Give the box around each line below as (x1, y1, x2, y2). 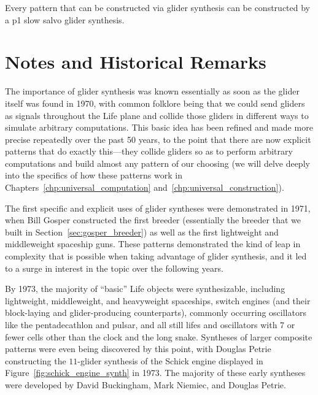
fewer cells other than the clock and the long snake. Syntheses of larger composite (5, 330, 312, 343)
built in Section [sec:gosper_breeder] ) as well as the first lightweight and (5, 225, 279, 238)
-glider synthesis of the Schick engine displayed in (77, 354, 263, 367)
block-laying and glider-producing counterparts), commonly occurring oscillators (5, 306, 306, 319)
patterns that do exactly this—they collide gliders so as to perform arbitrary (5, 145, 293, 158)
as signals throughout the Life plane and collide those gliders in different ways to (5, 109, 309, 121)
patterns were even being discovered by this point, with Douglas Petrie (5, 342, 271, 355)
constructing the (5, 354, 66, 367)
